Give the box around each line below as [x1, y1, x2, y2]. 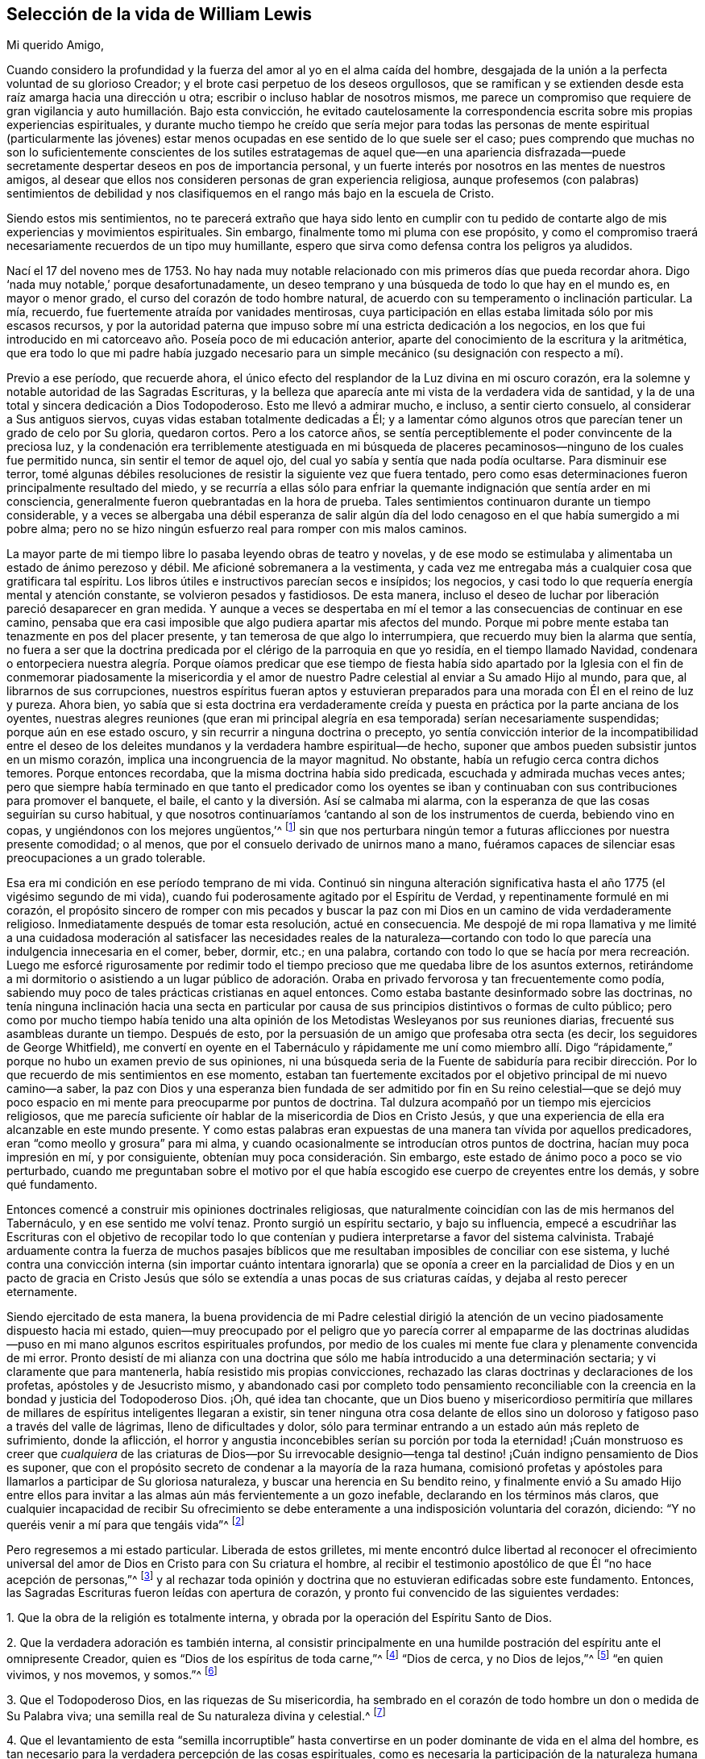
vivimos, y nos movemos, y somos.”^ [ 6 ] [6, 1665, 218, 1682]
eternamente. [6, 1285, 77, 1299]
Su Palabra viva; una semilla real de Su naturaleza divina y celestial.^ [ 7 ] [6, 1706, 386, 1723]
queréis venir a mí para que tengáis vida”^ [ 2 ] [6, 1515, 245, 1532]
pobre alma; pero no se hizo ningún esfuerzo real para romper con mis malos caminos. [6, 522, 467, 536]
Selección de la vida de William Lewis [6, 4, 313, 24]
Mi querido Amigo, [6, 38, 105, 52]
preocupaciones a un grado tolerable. [6, 851, 206, 865]
